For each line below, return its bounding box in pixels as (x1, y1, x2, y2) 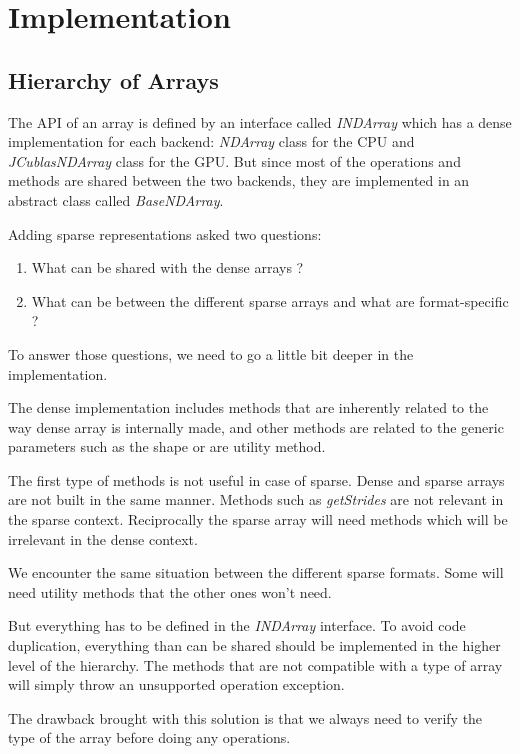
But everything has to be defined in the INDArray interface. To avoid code (8, 615, 466, 636)
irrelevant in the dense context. (8, 528, 198, 549)
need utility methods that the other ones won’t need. (8, 581, 332, 602)
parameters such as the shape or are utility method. (8, 436, 326, 457)
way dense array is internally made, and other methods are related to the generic (8, 416, 504, 437)
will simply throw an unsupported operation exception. (8, 674, 345, 695)
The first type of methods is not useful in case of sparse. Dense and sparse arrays (8, 469, 505, 490)
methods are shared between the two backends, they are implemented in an (8, 170, 470, 191)
